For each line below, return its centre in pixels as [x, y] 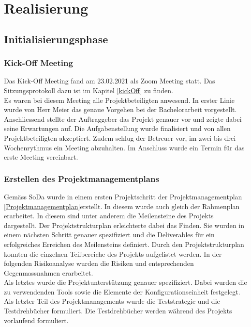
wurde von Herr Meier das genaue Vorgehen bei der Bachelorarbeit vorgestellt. [120, 109]
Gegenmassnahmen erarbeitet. [49, 272]
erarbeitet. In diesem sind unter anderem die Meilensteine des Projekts [109, 216]
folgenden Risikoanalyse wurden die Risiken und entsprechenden [99, 263]
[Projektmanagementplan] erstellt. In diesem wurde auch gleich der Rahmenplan [122, 206]
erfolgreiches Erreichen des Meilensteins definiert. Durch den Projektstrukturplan [124, 244]
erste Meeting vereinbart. [41, 157]
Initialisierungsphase [56, 39]
